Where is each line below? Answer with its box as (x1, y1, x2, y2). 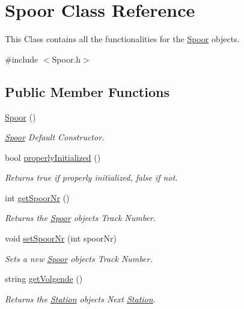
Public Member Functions (5, 82, 169, 101)
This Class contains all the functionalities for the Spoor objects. (5, 33, 240, 45)
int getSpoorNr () (5, 191, 70, 204)
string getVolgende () (5, 272, 83, 285)
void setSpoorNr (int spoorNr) (5, 232, 117, 245)
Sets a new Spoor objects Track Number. (5, 252, 153, 264)
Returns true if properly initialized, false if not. (5, 171, 178, 184)
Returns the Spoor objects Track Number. (5, 211, 156, 224)
